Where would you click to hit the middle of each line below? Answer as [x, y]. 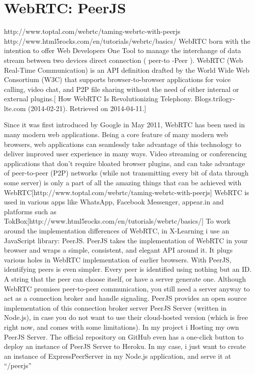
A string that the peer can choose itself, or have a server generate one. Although [125, 278]
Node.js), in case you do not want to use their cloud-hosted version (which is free [126, 317]
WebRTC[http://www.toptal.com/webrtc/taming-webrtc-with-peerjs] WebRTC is [127, 192]
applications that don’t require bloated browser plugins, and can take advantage [125, 163]
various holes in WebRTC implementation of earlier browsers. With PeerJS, [118, 259]
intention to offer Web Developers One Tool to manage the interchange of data [123, 50]
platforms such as [30, 211]
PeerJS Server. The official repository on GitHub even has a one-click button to [124, 336]
